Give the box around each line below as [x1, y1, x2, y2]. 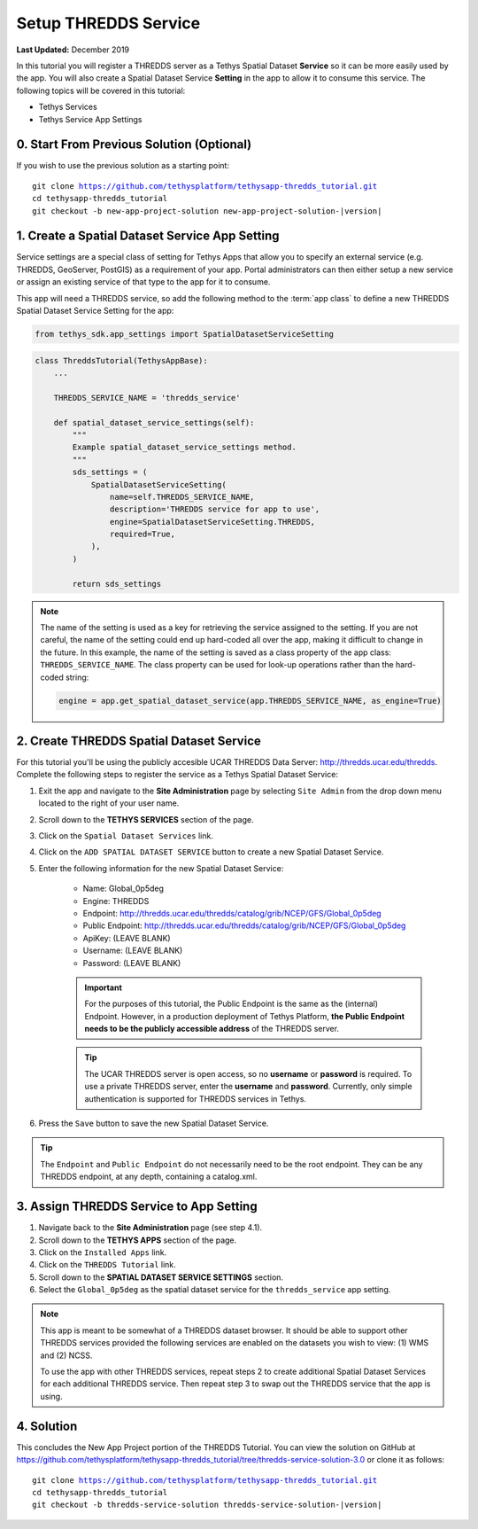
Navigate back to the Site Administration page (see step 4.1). [38, 1222, 263, 1233]
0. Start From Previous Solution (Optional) [16, 137, 252, 152]
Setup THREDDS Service [16, 13, 201, 33]
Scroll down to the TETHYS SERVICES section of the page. [38, 814, 254, 824]
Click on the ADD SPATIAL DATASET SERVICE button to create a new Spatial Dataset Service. [38, 846, 384, 857]
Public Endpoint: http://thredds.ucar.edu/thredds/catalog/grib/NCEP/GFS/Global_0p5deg [82, 920, 406, 931]
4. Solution [16, 1418, 78, 1433]
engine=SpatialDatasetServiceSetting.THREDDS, [109, 517, 316, 527]
